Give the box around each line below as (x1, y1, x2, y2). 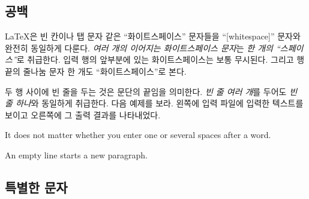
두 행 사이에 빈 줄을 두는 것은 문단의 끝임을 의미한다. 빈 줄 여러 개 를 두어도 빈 (5, 85, 298, 97)
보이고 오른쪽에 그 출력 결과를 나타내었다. (5, 108, 161, 121)
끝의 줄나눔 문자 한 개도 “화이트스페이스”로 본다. (5, 65, 187, 77)
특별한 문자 (5, 177, 68, 196)
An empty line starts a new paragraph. (5, 148, 148, 161)
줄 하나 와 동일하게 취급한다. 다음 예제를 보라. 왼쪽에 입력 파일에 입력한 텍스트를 (5, 97, 304, 109)
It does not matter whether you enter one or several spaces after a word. (5, 128, 271, 141)
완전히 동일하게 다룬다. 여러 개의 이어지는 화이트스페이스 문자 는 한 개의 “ (5, 41, 280, 54)
